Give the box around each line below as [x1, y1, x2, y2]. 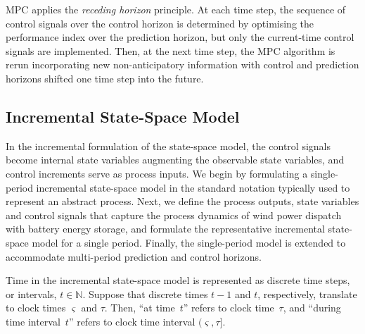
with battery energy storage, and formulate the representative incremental [6, 221, 325, 236]
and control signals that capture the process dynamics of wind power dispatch [6, 207, 342, 222]
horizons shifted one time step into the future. [6, 70, 204, 85]
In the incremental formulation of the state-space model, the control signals [6, 138, 331, 153]
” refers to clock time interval [68, 314, 196, 328]
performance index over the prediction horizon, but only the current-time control [6, 30, 354, 44]
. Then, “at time [104, 300, 175, 315]
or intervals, [6, 286, 57, 301]
